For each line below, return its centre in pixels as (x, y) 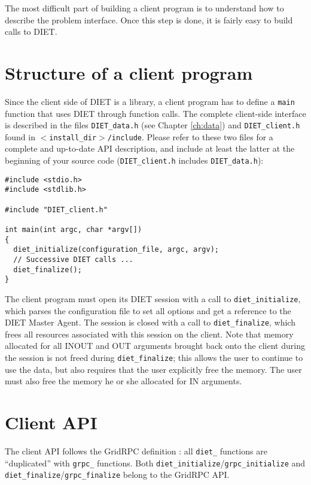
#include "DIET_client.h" (56, 210)
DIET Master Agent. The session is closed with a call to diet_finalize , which (150, 322)
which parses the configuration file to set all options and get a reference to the (148, 310)
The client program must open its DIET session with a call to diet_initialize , (153, 298)
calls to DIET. (31, 31)
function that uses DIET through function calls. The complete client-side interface (155, 113)
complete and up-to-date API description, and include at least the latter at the (150, 148)
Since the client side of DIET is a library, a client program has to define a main (150, 101)
